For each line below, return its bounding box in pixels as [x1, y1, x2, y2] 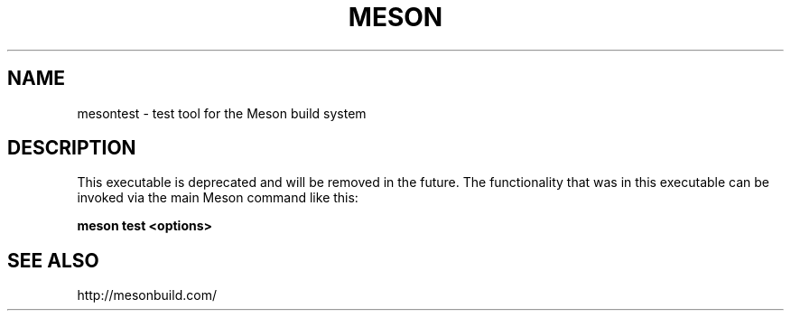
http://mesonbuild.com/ [77, 287, 217, 304]
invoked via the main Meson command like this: [77, 190, 358, 206]
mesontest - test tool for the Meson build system [77, 105, 367, 121]
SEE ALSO [7, 248, 99, 272]
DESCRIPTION [7, 136, 136, 160]
